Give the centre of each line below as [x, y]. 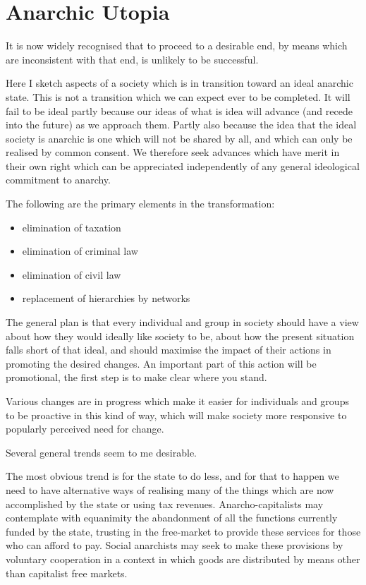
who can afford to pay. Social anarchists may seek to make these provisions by [175, 545]
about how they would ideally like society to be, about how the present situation [180, 336]
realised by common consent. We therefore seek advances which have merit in [173, 152]
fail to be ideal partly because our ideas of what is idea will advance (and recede [179, 110]
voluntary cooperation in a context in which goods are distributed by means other [183, 559]
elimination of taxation [72, 227]
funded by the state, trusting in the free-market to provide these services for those [183, 531]
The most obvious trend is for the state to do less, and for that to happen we [172, 476]
